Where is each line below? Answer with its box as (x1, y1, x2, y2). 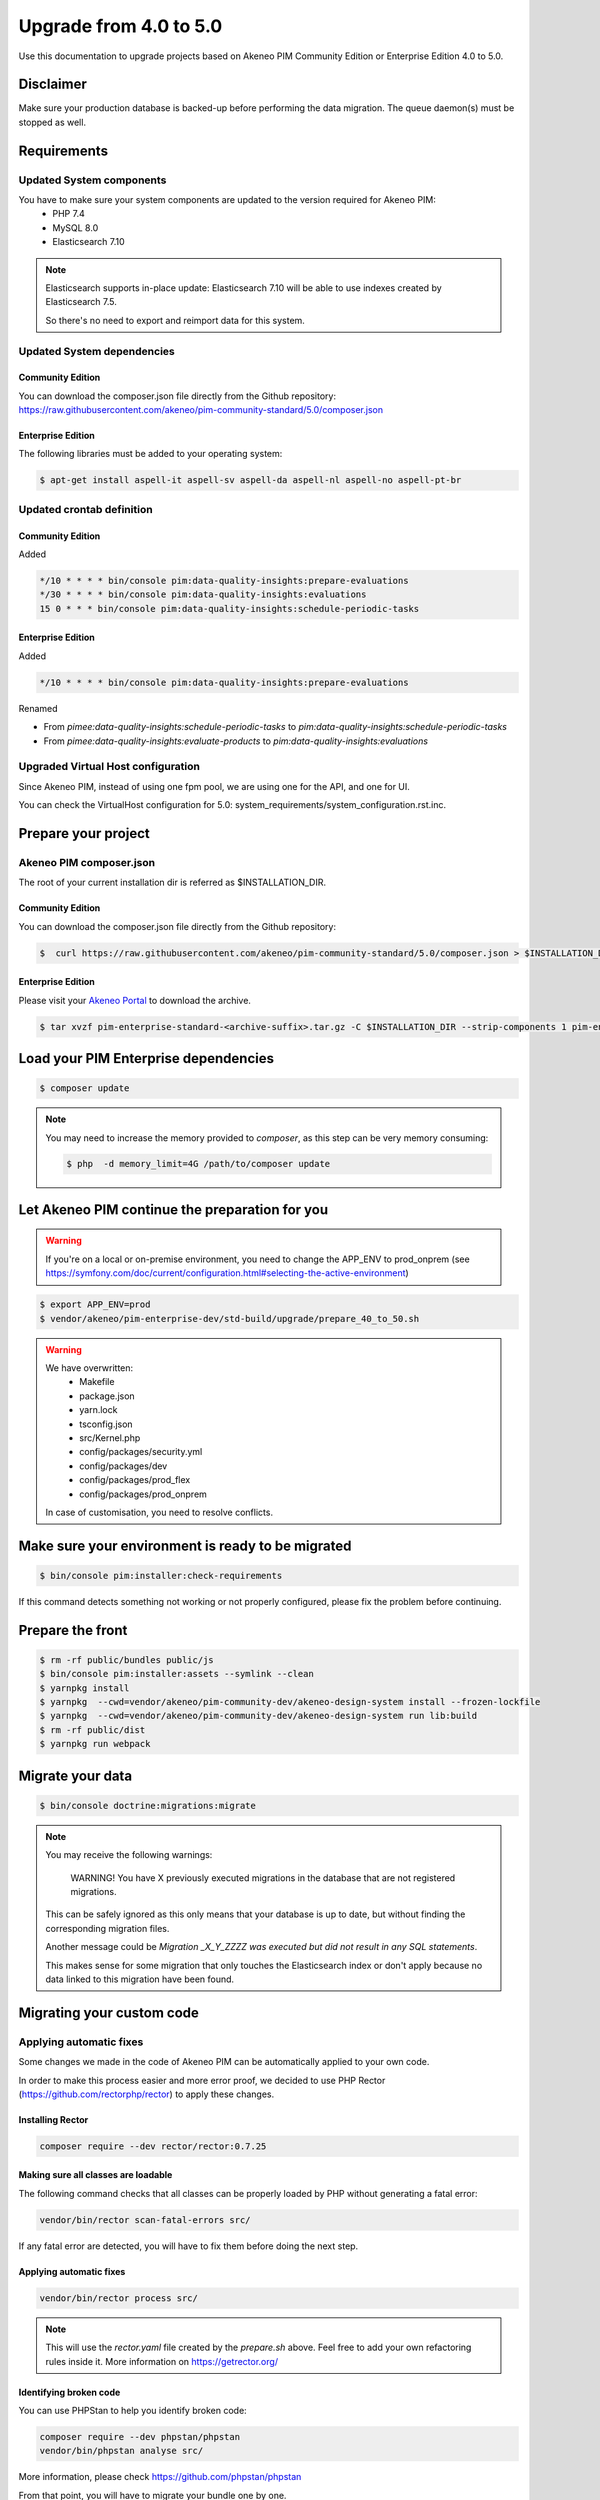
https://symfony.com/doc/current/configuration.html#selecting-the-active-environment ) (45, 1267, 409, 1279)
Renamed (18, 702, 59, 714)
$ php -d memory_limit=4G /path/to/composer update (66, 1158, 331, 1170)
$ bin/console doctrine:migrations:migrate (39, 1800, 257, 1811)
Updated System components (18, 173, 167, 187)
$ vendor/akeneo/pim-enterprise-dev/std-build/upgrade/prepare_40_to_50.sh (39, 1313, 420, 1324)
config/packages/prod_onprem (79, 1488, 207, 1500)
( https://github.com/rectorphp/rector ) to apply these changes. (18, 2088, 275, 2100)
